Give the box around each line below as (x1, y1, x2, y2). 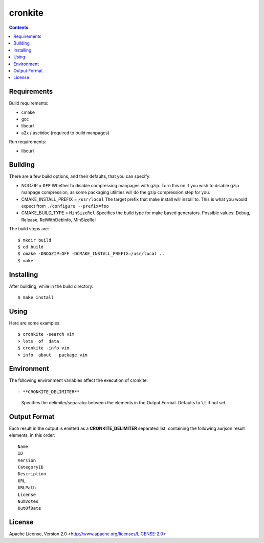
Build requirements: (9, 100, 48, 106)
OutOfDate (18, 505, 41, 511)
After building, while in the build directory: (9, 283, 94, 289)
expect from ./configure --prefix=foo (21, 203, 109, 209)
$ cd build (18, 244, 44, 249)
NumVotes (18, 499, 39, 504)
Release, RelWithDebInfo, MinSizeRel (21, 217, 96, 222)
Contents (9, 25, 29, 30)
